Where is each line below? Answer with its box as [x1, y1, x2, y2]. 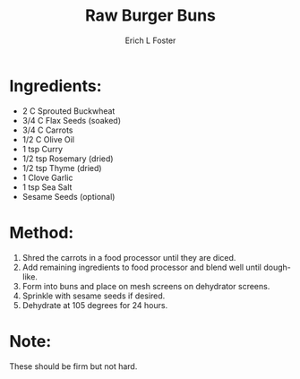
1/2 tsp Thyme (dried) [21, 162, 102, 173]
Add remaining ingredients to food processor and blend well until [21, 262, 262, 272]
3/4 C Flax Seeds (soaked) [21, 115, 122, 125]
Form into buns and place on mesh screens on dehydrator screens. [21, 280, 270, 291]
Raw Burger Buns [84, 5, 217, 26]
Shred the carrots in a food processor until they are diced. [21, 252, 236, 263]
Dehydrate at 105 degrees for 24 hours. [21, 299, 168, 310]
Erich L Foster [124, 35, 176, 46]
